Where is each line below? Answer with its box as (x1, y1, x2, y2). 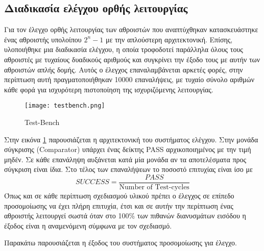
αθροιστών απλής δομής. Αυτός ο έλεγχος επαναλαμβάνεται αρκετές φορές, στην (4, 64, 243, 74)
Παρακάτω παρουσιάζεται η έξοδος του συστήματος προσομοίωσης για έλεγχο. (4, 237, 237, 248)
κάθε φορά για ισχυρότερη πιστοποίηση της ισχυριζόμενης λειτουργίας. (4, 84, 213, 94)
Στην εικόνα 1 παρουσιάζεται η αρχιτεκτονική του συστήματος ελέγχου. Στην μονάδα (4, 134, 258, 144)
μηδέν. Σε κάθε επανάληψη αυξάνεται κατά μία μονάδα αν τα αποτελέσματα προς (4, 154, 247, 164)
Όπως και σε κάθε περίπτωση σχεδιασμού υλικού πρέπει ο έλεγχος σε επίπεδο (4, 190, 234, 201)
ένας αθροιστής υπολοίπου (4, 34, 82, 44)
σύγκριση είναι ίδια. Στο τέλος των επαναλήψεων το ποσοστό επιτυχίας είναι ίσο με (4, 164, 253, 174)
